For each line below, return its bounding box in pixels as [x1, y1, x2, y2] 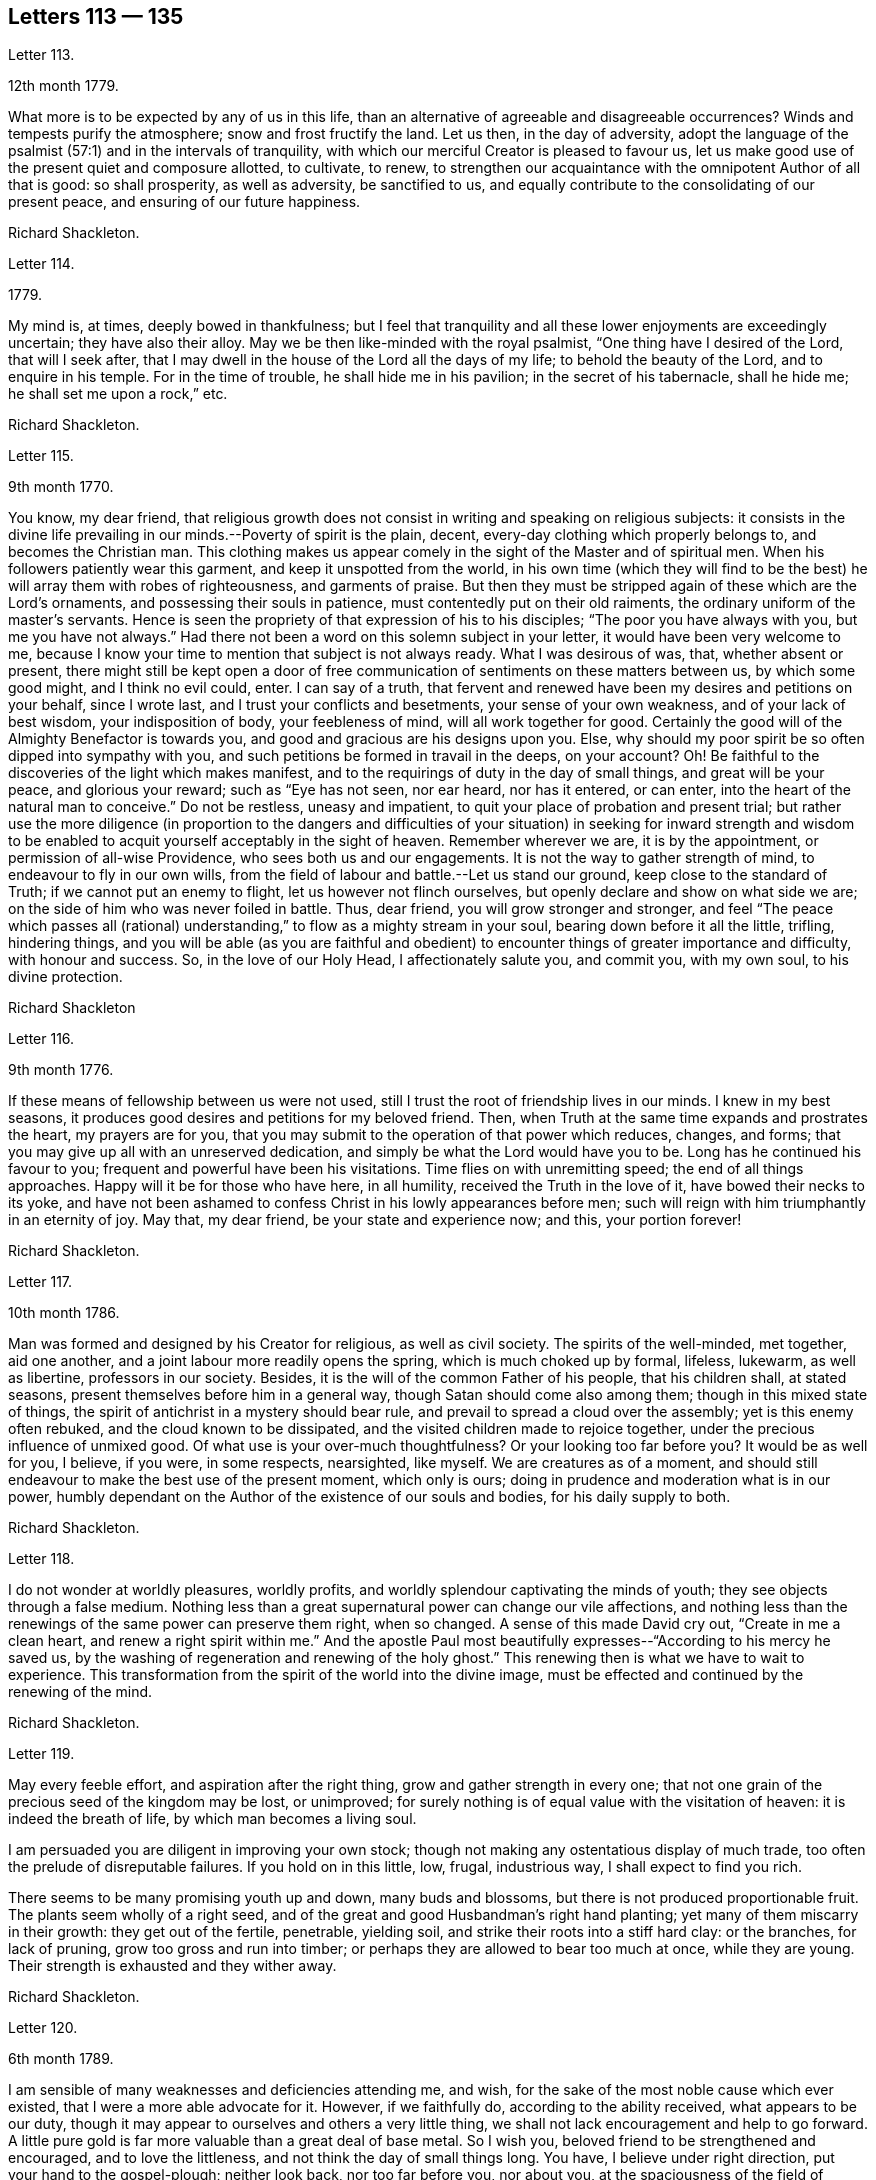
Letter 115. [8, 447, 74, 465]
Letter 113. [8, 46, 75, 64]
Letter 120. [8, 2019, 78, 2037]
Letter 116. [8, 1030, 75, 1048]
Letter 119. [8, 1745, 75, 1763]
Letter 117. [8, 1273, 73, 1291]
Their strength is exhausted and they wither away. [8, 1957, 337, 1975]
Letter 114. [8, 255, 75, 273]
